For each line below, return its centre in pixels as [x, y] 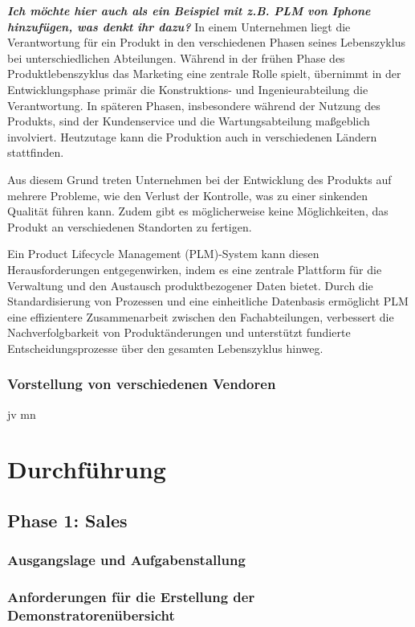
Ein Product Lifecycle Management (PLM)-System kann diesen [163, 254]
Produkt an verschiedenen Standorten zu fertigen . [130, 226]
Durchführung [87, 469]
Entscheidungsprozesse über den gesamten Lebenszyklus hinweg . [165, 348]
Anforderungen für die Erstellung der [131, 597]
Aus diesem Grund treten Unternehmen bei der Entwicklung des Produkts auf [199, 179]
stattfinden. [36, 152]
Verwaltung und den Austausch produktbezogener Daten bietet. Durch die [190, 285]
